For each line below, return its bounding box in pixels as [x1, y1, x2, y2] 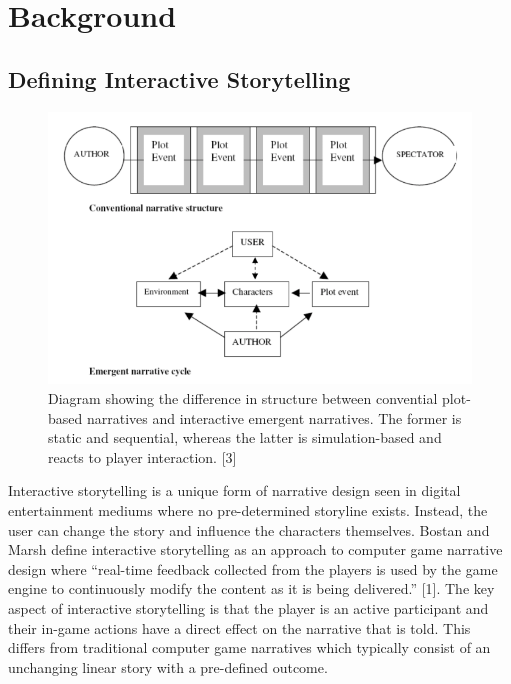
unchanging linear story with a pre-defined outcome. [8, 656, 328, 677]
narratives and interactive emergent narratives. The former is [86, 407, 462, 428]
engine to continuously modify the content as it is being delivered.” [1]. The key [8, 578, 495, 599]
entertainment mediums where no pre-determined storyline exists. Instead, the [8, 500, 488, 521]
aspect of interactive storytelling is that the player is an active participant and [8, 598, 489, 619]
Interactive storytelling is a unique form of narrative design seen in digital [8, 480, 461, 501]
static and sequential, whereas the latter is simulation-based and [48, 427, 442, 448]
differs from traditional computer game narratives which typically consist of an [8, 637, 491, 658]
